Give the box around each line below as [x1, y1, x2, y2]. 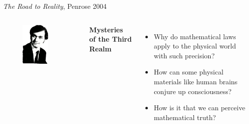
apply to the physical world [154, 41, 236, 51]
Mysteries [89, 24, 123, 34]
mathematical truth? [154, 112, 216, 122]
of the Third [89, 34, 132, 44]
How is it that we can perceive [154, 102, 246, 113]
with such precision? [154, 50, 215, 60]
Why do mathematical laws [154, 31, 236, 41]
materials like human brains [154, 76, 238, 86]
